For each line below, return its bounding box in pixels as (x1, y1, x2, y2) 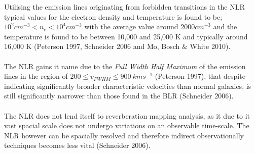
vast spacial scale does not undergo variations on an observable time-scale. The (4, 120, 249, 131)
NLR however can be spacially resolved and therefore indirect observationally (4, 130, 244, 140)
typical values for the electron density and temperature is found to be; (4, 11, 223, 22)
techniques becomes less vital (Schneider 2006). (4, 140, 151, 150)
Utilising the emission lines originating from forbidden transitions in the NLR (4, 2, 245, 12)
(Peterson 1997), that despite (155, 71, 245, 81)
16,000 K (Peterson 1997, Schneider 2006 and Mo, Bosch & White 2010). (4, 41, 231, 52)
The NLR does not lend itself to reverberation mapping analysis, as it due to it (4, 110, 250, 121)
